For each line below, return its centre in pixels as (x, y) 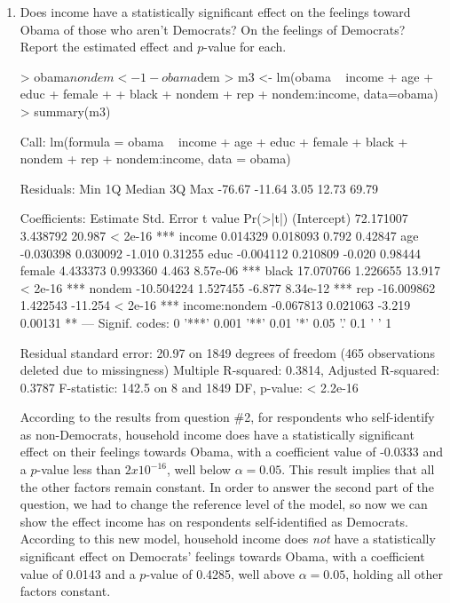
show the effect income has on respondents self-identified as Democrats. (214, 521)
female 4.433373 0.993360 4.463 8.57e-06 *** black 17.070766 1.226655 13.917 (230, 270)
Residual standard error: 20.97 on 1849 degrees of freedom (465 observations (227, 352)
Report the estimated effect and (107, 47)
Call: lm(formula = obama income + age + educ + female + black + (214, 141)
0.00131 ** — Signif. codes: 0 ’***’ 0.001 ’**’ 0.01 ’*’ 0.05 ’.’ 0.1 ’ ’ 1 (206, 322)
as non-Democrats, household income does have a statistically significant (217, 434)
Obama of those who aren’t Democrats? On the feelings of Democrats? (213, 29)
